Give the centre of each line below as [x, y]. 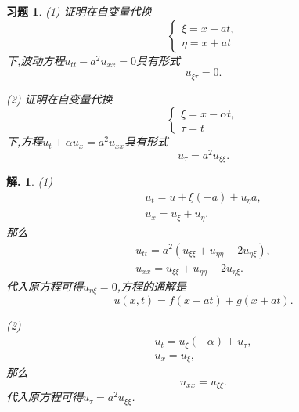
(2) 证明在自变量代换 [59, 98]
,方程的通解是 [151, 286]
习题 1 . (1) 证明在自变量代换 [79, 11]
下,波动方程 [36, 60]
